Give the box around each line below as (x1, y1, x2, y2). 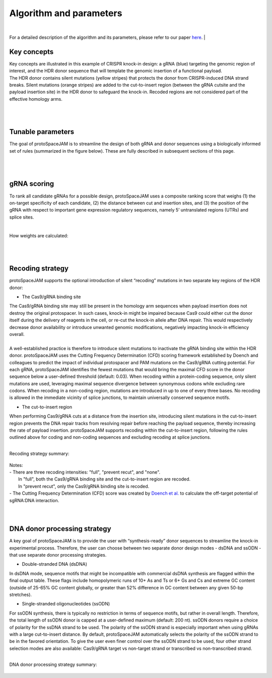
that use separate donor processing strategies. (9, 552, 107, 558)
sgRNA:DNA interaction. (9, 497, 59, 503)
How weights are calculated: (9, 232, 69, 239)
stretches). (9, 591, 32, 597)
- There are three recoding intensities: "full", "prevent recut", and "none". (9, 469, 161, 475)
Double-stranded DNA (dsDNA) (22, 561, 88, 567)
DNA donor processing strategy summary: (9, 661, 97, 667)
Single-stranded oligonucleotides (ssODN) (22, 601, 110, 607)
